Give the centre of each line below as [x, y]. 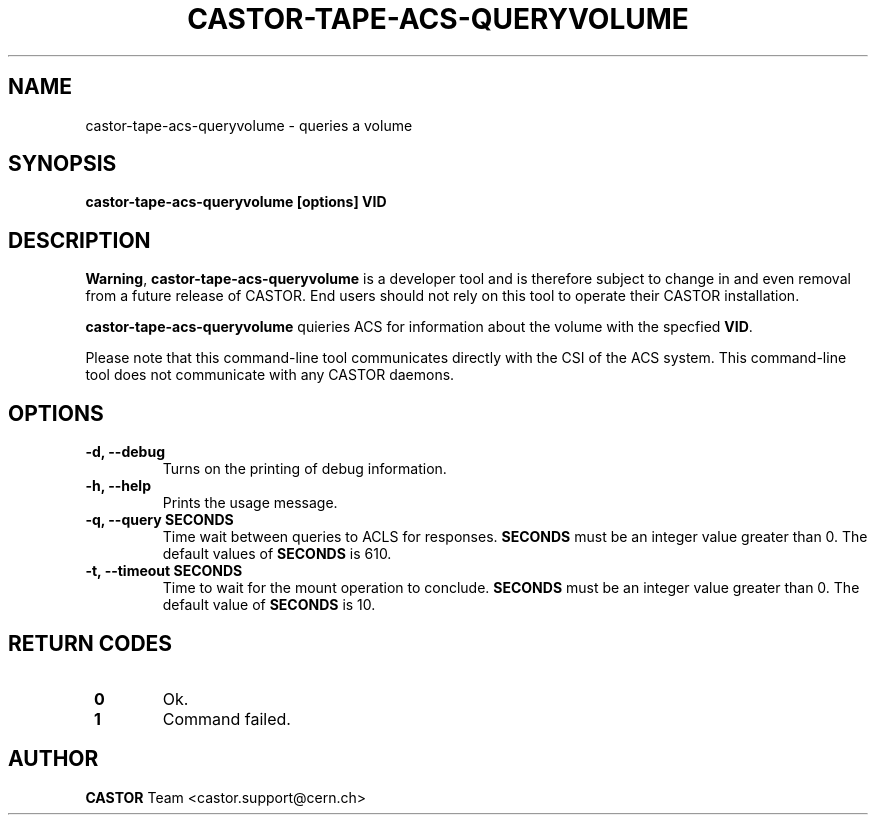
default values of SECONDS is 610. [277, 554]
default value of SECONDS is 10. [269, 605]
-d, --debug [125, 452]
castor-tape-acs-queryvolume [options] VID [236, 202]
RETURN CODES [90, 643]
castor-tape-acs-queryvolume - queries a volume [249, 125]
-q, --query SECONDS [159, 520]
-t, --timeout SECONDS [164, 571]
